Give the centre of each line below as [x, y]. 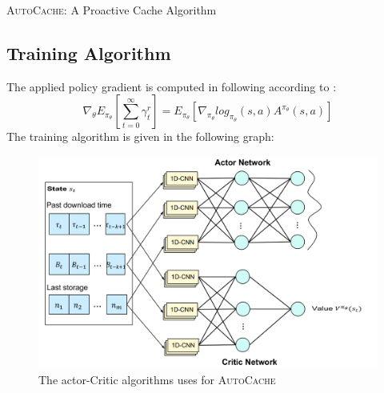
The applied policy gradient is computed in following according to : [172, 86]
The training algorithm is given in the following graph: [140, 136]
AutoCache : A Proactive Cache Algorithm [112, 10]
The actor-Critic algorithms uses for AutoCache [157, 379]
